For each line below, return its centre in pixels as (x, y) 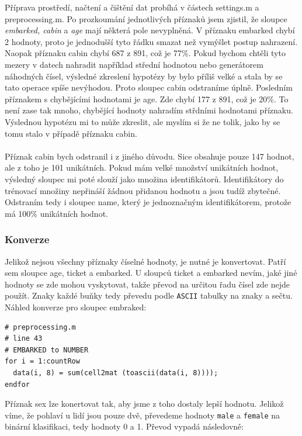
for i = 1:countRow (42, 361)
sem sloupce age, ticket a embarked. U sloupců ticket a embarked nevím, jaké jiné (151, 273)
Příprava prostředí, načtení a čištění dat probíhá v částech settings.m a (132, 7)
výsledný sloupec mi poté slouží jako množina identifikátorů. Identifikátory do (144, 179)
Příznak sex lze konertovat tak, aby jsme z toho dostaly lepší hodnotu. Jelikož (144, 404)
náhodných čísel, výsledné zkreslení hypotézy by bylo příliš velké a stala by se (144, 76)
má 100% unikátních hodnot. (56, 213)
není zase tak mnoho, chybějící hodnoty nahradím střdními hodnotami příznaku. (149, 110)
